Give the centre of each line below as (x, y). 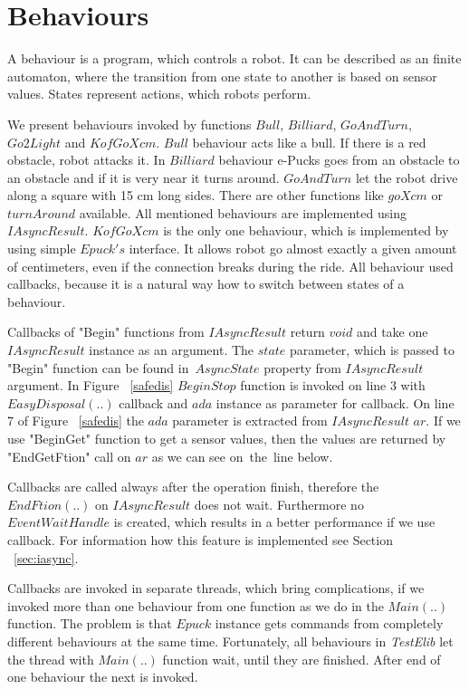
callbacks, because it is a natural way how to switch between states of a (206, 284)
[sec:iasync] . (46, 557)
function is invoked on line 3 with (333, 385)
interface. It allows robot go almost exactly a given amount (293, 249)
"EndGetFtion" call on (69, 456)
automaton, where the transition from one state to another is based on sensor (222, 76)
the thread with (51, 659)
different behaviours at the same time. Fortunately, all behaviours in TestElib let (230, 641)
